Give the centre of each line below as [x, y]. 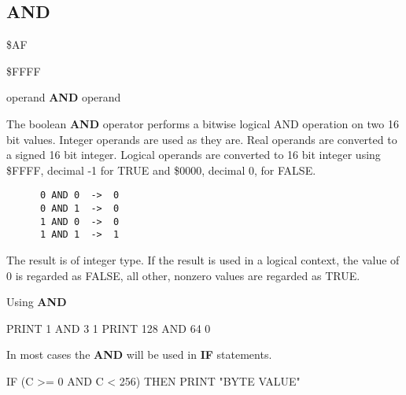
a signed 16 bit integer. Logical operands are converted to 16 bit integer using [194, 155]
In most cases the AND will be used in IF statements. [139, 354]
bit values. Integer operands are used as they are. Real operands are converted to [202, 139]
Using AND [37, 302]
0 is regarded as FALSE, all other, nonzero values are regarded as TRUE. [183, 275]
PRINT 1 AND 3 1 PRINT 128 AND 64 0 [109, 328]
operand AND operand [64, 97]
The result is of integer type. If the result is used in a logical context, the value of [203, 259]
